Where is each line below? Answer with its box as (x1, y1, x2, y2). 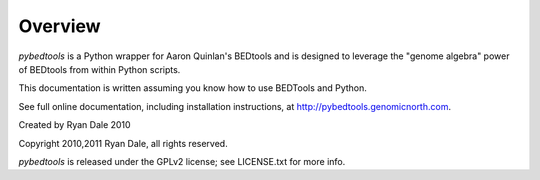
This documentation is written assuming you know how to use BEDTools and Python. (18, 82, 367, 94)
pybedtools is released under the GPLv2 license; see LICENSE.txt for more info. (18, 155, 346, 167)
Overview (18, 15, 101, 37)
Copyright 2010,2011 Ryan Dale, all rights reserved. (18, 137, 229, 149)
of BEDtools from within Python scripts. (18, 63, 181, 75)
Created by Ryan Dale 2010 (18, 119, 131, 131)
